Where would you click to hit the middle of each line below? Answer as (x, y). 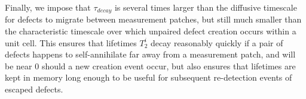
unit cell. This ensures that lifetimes (71, 42)
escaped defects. (34, 89)
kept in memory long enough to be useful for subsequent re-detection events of (149, 77)
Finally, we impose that (48, 7)
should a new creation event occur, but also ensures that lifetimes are (169, 66)
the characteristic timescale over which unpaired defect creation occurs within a (151, 31)
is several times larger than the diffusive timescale (206, 7)
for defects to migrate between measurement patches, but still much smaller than (153, 19)
